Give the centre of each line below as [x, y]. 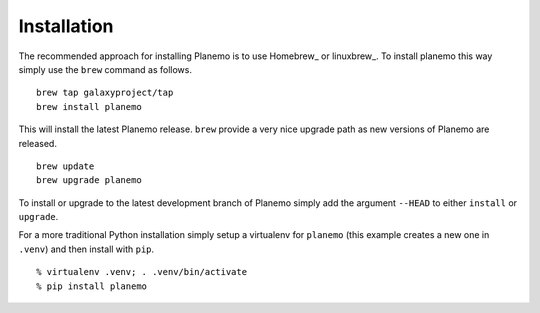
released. [37, 143]
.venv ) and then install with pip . [86, 249]
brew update [65, 166]
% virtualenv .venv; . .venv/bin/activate [142, 272]
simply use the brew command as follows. [105, 69]
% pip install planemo [92, 286]
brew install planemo [89, 106]
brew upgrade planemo [89, 180]
